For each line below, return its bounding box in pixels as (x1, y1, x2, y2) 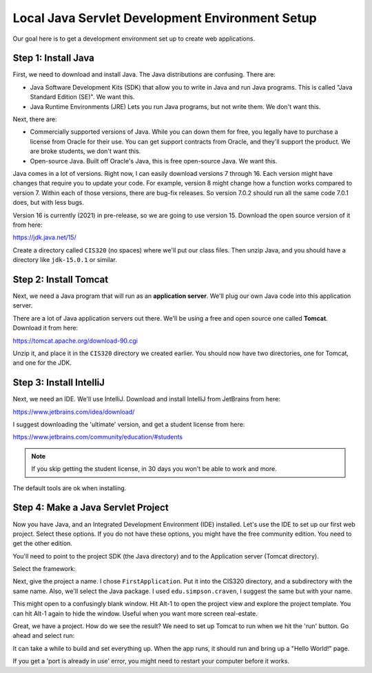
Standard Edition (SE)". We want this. (30, 93, 135, 101)
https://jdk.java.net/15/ (12, 233, 77, 241)
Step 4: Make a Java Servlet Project (12, 502, 169, 514)
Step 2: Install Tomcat (12, 273, 109, 285)
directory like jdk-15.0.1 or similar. (12, 256, 117, 264)
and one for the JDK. (12, 359, 72, 367)
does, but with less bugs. (12, 199, 84, 207)
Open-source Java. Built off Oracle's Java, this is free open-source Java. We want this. (30, 157, 278, 165)
